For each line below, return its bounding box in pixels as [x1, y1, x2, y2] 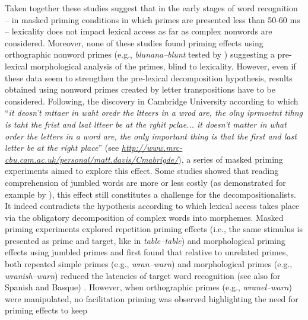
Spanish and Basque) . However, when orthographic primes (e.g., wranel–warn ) [5, 281, 292, 293]
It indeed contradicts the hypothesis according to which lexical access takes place [5, 199, 300, 212]
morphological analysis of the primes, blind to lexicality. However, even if [30, 59, 296, 72]
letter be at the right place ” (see [5, 141, 119, 154]
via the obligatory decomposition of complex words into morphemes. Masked [5, 211, 284, 223]
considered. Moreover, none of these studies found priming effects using [5, 36, 263, 49]
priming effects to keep [5, 304, 87, 316]
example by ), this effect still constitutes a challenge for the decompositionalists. [5, 188, 296, 200]
